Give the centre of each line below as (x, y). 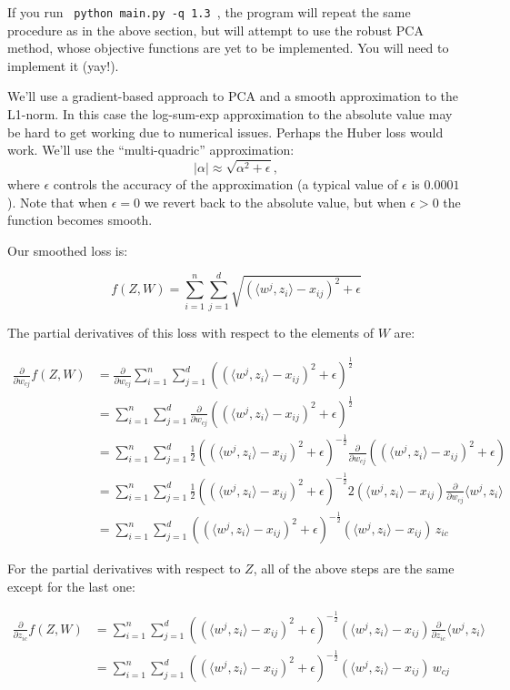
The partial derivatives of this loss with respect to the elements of (191, 332)
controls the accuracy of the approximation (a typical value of (225, 184)
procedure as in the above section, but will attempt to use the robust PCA (215, 30)
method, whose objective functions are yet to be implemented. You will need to (228, 48)
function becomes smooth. (80, 220)
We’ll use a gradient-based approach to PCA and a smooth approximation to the (233, 96)
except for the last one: (71, 586)
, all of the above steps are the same (354, 568)
